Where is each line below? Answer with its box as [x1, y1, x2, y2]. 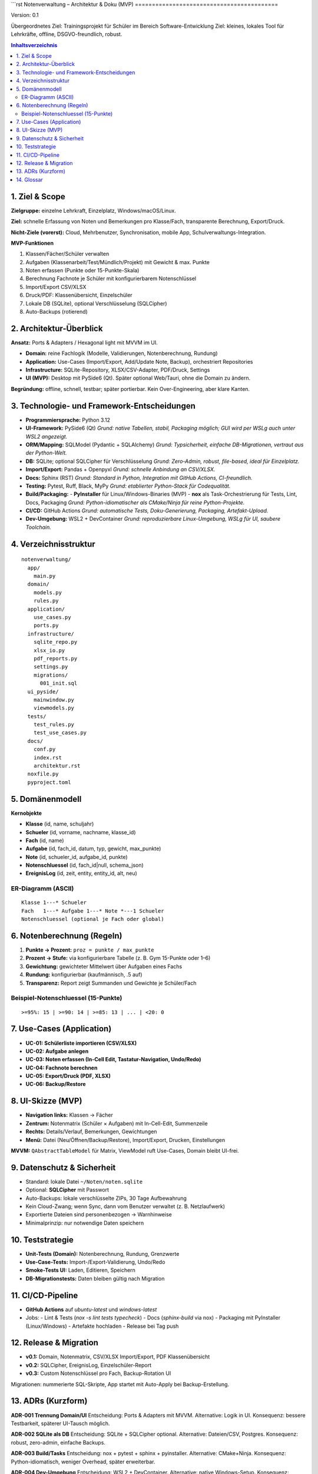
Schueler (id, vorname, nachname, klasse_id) [25, 828, 136, 835]
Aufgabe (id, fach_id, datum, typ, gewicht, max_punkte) [25, 845, 161, 852]
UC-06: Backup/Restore [25, 1081, 86, 1088]
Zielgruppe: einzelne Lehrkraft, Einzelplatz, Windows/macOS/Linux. [11, 207, 176, 214]
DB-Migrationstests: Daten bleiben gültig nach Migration [25, 1275, 165, 1282]
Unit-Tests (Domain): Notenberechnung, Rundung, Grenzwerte [25, 1250, 180, 1257]
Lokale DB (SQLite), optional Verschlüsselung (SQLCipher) [25, 300, 167, 307]
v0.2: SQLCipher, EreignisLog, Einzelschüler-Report [25, 1361, 152, 1368]
